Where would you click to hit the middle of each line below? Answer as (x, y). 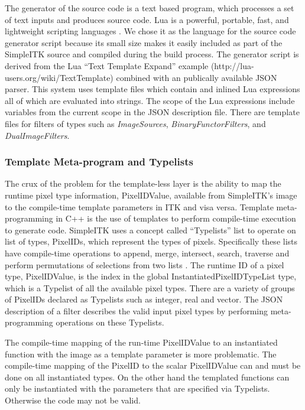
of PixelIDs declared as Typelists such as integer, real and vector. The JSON (144, 299)
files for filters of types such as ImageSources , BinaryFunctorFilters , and (135, 123)
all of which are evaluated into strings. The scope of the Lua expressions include (150, 100)
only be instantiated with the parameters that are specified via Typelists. (137, 388)
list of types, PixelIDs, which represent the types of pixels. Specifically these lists (151, 241)
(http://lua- (232, 65)
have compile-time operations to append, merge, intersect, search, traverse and (147, 253)
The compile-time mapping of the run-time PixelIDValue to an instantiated (141, 342)
